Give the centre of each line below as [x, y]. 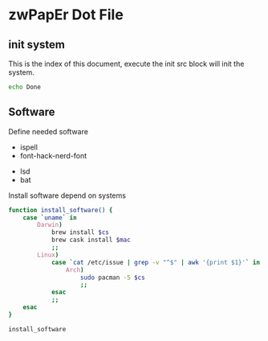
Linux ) [48, 255]
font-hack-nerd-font [53, 155]
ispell [29, 147]
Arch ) [75, 270]
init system [37, 45]
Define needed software [48, 131]
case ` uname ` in [50, 218]
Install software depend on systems [67, 195]
